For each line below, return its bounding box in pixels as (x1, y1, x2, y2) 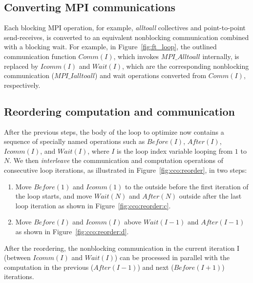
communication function (4, 51, 76, 61)
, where (87, 145, 109, 156)
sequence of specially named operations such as (4, 136, 145, 146)
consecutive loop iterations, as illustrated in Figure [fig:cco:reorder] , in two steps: (4, 164, 247, 175)
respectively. (4, 80, 41, 90)
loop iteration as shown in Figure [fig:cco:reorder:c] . (15, 200, 171, 210)
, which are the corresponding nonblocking (122, 61, 249, 71)
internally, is (202, 51, 239, 61)
